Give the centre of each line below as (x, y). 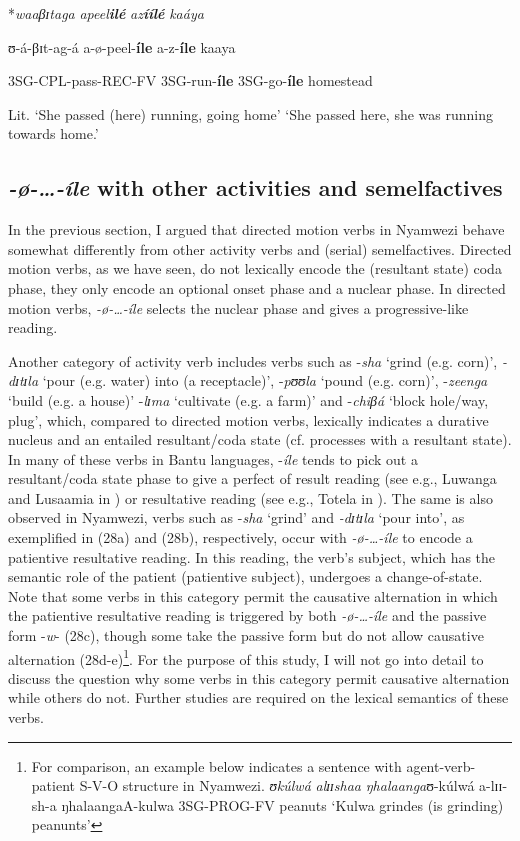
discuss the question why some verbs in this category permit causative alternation (259, 677)
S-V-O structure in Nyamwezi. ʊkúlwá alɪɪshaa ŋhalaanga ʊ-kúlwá (277, 785)
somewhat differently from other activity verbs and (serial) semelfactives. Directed (260, 248)
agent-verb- (441, 765)
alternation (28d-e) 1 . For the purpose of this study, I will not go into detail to (246, 657)
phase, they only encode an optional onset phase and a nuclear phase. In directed (257, 287)
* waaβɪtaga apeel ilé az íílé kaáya (106, 13)
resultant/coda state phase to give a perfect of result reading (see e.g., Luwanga (252, 478)
